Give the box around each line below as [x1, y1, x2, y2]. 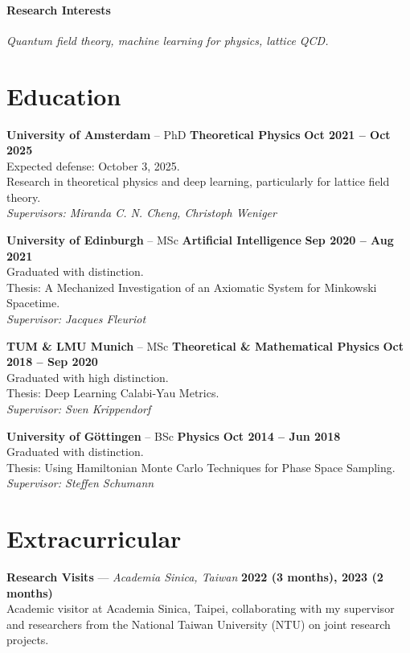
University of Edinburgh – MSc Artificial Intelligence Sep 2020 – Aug [6, 232, 394, 248]
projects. [6, 631, 49, 648]
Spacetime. [6, 294, 60, 311]
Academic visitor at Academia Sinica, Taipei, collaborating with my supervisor [6, 600, 395, 617]
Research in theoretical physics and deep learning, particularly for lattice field [6, 173, 390, 190]
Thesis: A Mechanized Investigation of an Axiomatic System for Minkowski [6, 278, 377, 295]
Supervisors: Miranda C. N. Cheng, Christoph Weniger [6, 204, 277, 221]
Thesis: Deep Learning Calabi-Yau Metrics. [6, 384, 219, 401]
